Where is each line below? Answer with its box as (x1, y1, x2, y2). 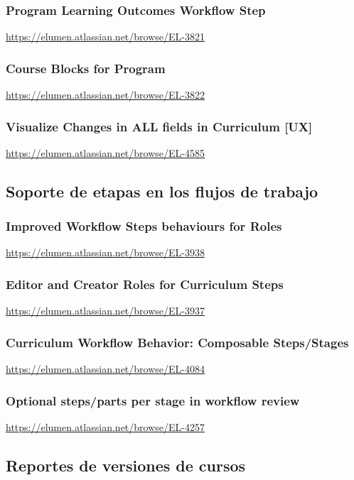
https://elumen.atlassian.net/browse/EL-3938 (6, 245, 205, 260)
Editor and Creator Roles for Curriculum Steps (6, 275, 284, 293)
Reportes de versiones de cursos (6, 454, 246, 476)
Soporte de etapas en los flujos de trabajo (6, 180, 318, 202)
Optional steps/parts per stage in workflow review (6, 391, 300, 409)
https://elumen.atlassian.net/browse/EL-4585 (6, 145, 205, 160)
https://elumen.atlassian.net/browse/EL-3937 (6, 303, 205, 318)
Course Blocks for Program (6, 59, 166, 77)
